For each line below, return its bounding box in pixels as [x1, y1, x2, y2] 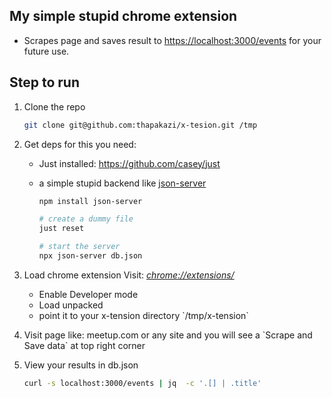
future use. [23, 45, 70, 57]
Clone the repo [23, 100, 86, 113]
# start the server [38, 242, 121, 252]
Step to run [9, 74, 80, 91]
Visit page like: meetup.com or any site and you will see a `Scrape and [23, 329, 313, 341]
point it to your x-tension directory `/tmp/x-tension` [38, 309, 249, 321]
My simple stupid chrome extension [9, 8, 238, 25]
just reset [38, 224, 85, 234]
